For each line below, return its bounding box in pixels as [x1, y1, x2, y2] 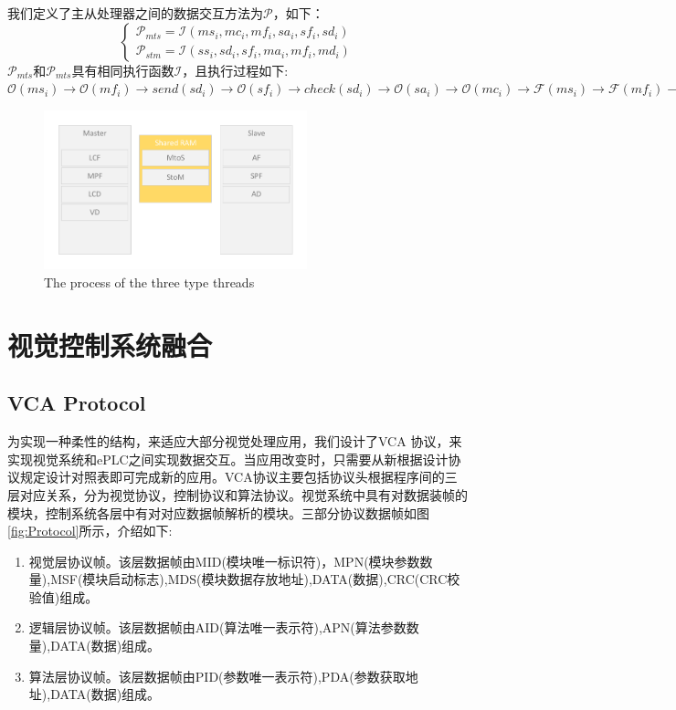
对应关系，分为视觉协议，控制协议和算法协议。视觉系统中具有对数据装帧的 [19, 485, 468, 504]
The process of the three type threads [44, 272, 255, 291]
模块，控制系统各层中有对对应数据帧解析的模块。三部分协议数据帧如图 [7, 503, 429, 522]
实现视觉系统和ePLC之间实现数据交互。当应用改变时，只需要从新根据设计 [7, 449, 449, 468]
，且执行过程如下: [182, 60, 289, 79]
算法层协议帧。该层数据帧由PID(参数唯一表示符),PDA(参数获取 [28, 666, 406, 685]
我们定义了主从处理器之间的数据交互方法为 [7, 4, 263, 22]
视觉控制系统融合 [7, 326, 213, 363]
